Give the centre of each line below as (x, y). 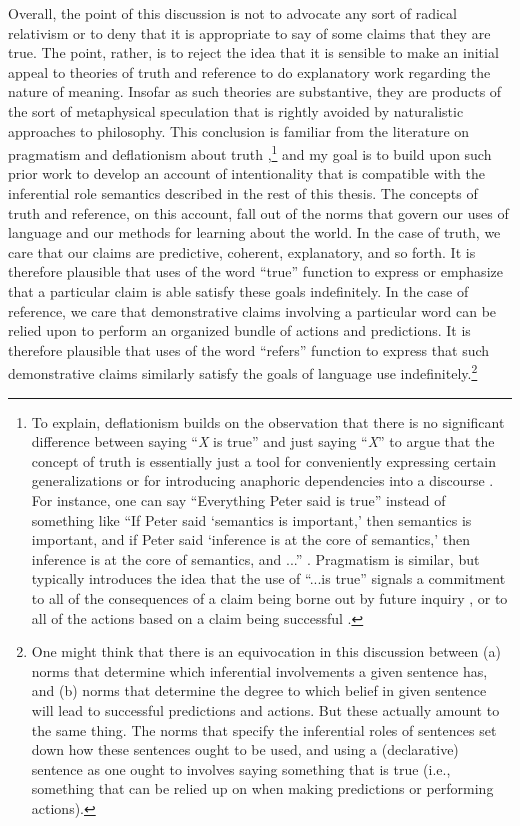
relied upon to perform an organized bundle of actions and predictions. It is (239, 330)
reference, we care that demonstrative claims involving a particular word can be (252, 310)
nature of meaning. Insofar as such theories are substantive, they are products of (255, 91)
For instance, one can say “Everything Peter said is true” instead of (238, 499)
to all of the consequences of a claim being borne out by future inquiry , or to (269, 597)
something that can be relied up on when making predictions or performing (262, 788)
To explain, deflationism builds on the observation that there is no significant (268, 421)
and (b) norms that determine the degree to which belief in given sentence (259, 690)
